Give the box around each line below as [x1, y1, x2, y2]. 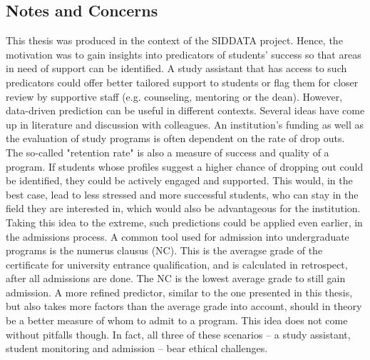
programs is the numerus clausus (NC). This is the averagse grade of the [6, 243, 323, 258]
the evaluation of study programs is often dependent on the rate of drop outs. [6, 131, 345, 146]
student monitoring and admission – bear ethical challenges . [6, 341, 268, 356]
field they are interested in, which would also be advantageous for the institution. [6, 201, 361, 216]
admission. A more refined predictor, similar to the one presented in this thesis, [6, 284, 353, 299]
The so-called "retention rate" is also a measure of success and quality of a [6, 144, 329, 159]
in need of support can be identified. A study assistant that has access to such [6, 61, 347, 76]
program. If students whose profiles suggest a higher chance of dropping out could [6, 159, 364, 174]
